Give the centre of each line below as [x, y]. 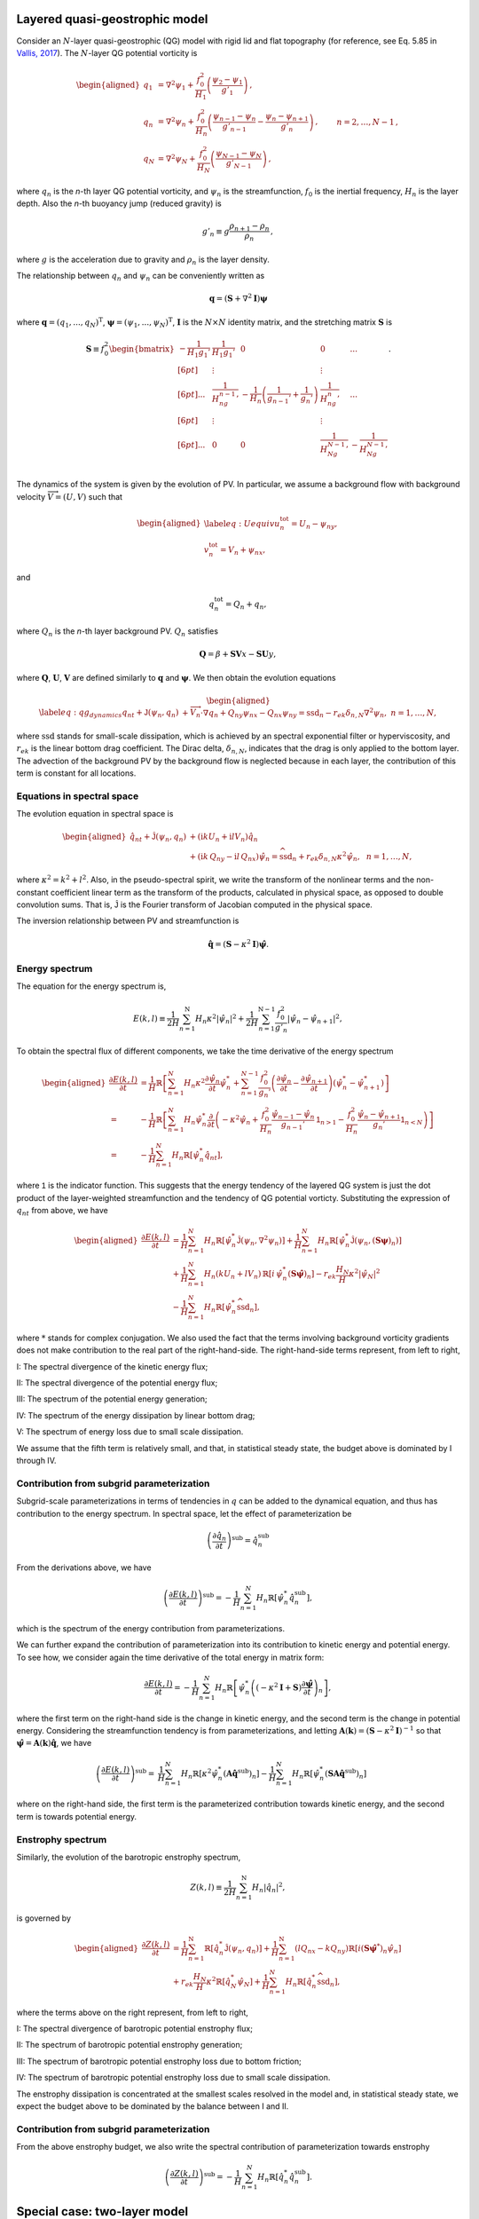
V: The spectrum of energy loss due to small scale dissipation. [130, 1432]
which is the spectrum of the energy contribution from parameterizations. [151, 1628]
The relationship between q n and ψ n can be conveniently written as [141, 277]
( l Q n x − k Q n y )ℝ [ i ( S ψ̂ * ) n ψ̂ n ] [348, 1949]
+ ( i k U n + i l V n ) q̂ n [224, 838]
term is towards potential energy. [77, 1816]
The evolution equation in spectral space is [95, 814]
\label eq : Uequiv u [242, 523]
